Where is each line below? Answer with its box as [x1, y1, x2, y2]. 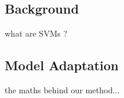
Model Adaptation [5, 56, 119, 74]
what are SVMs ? [5, 27, 68, 40]
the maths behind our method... [5, 84, 120, 96]
